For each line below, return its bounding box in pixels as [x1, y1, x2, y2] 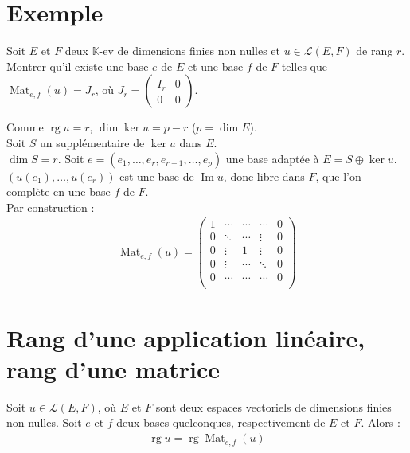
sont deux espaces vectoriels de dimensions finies [155, 398, 392, 415]
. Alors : [361, 414, 400, 431]
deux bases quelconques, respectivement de [116, 414, 326, 431]
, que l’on [315, 167, 361, 184]
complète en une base [6, 183, 111, 200]
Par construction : [6, 198, 95, 215]
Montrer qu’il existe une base [6, 57, 149, 74]
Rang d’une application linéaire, [6, 321, 365, 353]
